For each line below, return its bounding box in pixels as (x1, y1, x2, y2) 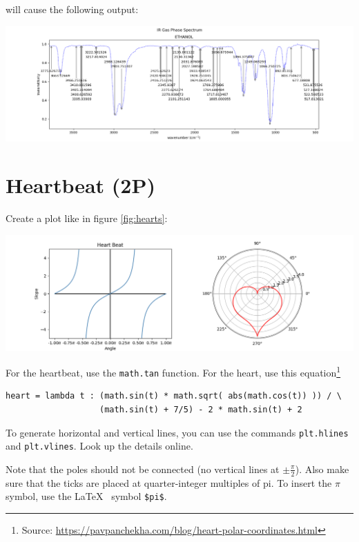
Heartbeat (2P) (6, 171, 155, 199)
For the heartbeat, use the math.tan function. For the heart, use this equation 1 (6, 363, 341, 379)
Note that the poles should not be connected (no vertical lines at (6, 461, 280, 476)
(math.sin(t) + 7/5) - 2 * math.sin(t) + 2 (99, 405, 302, 415)
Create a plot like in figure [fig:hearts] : (6, 211, 168, 225)
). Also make (295, 461, 349, 476)
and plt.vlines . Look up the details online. (6, 439, 193, 453)
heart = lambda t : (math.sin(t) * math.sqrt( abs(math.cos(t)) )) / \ (6, 391, 342, 401)
